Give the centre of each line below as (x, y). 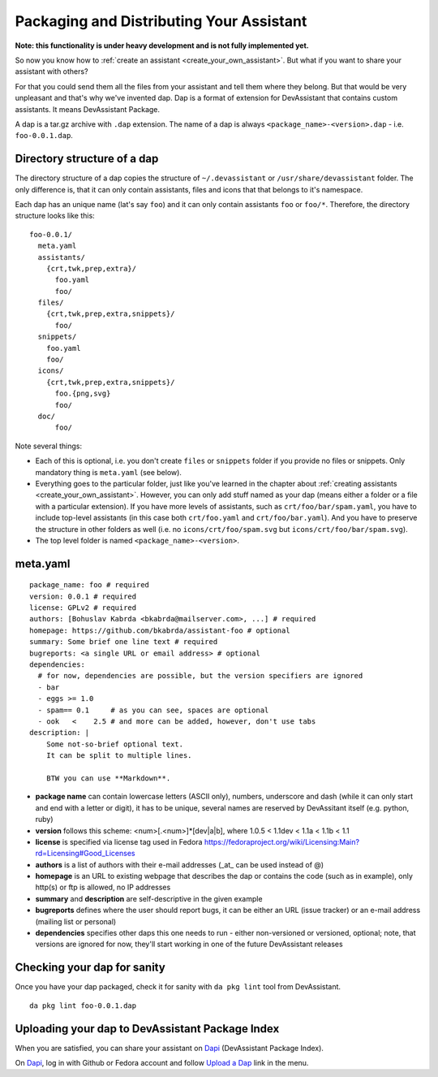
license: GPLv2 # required (83, 608)
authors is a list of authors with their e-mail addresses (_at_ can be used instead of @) (180, 864)
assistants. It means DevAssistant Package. (88, 109)
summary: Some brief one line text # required (124, 642)
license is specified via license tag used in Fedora (119, 841)
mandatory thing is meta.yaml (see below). (109, 472)
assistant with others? (52, 71)
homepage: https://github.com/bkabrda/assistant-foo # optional (160, 630)
